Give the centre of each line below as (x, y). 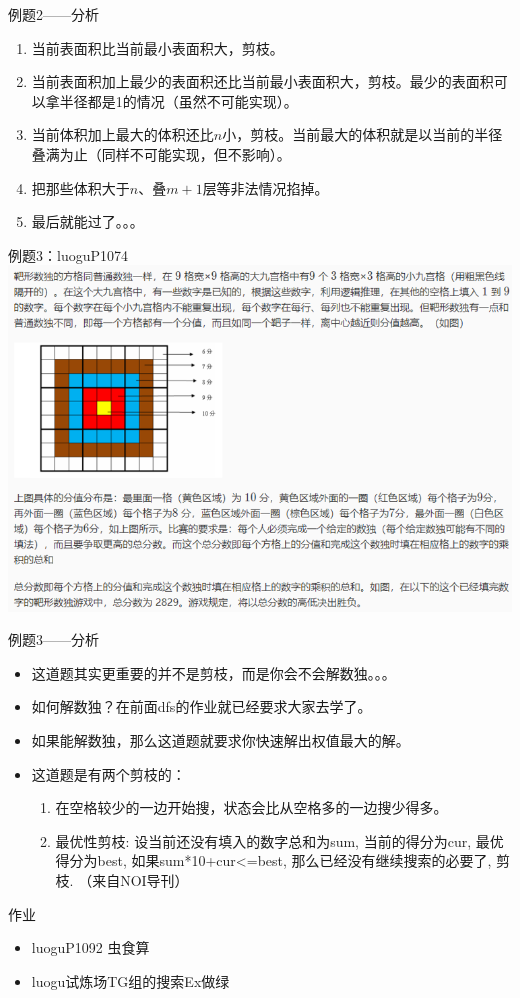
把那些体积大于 (80, 187)
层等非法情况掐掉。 (265, 187)
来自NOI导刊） (140, 880)
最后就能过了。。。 (87, 221)
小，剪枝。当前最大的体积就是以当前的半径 (362, 134)
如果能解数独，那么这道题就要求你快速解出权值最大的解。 (220, 740)
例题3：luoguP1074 (68, 254)
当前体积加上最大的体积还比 (122, 134)
